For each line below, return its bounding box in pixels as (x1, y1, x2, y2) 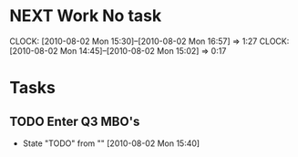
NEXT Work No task (9, 5, 162, 26)
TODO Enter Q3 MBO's (9, 113, 140, 129)
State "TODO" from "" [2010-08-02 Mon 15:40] (22, 138, 200, 149)
